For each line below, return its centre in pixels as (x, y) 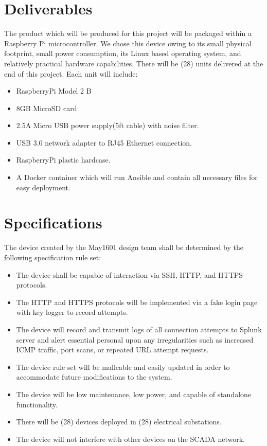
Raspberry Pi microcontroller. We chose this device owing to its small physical (128, 43)
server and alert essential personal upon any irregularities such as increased (135, 339)
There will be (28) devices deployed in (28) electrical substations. (119, 422)
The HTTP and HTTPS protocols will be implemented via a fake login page (137, 302)
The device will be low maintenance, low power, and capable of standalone (134, 394)
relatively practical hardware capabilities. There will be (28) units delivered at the (134, 63)
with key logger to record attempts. (72, 312)
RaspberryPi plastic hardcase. (63, 160)
